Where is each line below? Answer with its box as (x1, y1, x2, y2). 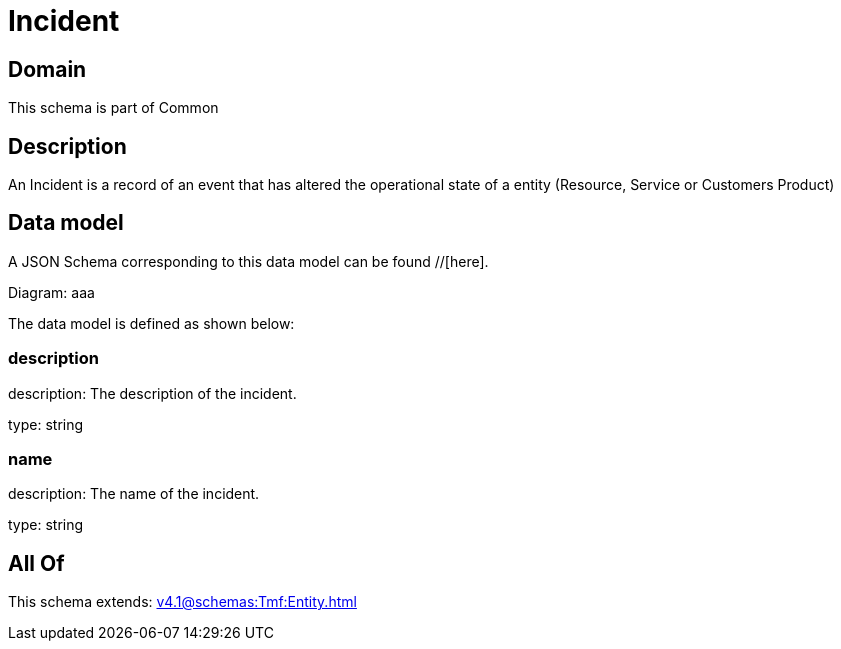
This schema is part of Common (8, 99, 219, 117)
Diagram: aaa (8, 283, 95, 301)
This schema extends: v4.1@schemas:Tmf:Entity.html (8, 593, 357, 611)
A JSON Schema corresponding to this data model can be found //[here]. (8, 252, 489, 270)
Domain (8, 56, 87, 82)
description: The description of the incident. (8, 384, 297, 402)
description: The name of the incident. (8, 485, 260, 503)
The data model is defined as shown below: (8, 314, 295, 332)
